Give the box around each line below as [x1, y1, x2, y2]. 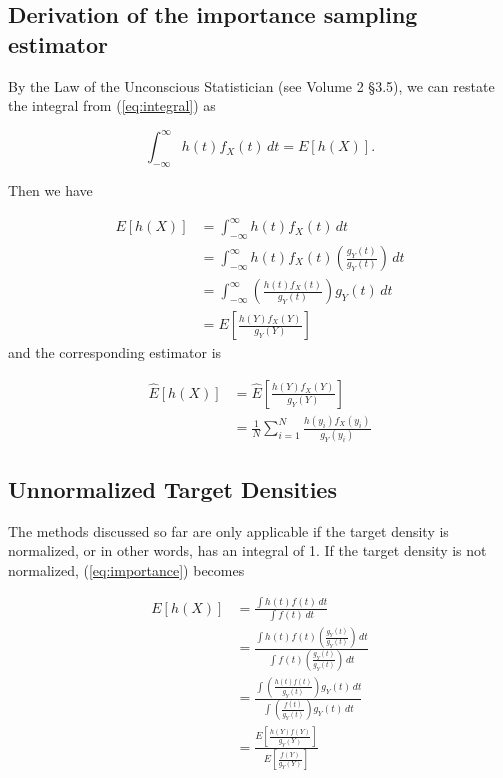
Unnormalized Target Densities [8, 473, 337, 504]
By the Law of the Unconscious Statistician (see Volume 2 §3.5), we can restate [8, 75, 495, 96]
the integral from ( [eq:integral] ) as [8, 95, 216, 116]
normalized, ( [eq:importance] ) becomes [8, 559, 245, 580]
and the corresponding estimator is [8, 342, 222, 363]
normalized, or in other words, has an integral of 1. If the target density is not [8, 540, 487, 561]
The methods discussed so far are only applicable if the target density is [8, 520, 449, 541]
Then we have [8, 180, 93, 201]
